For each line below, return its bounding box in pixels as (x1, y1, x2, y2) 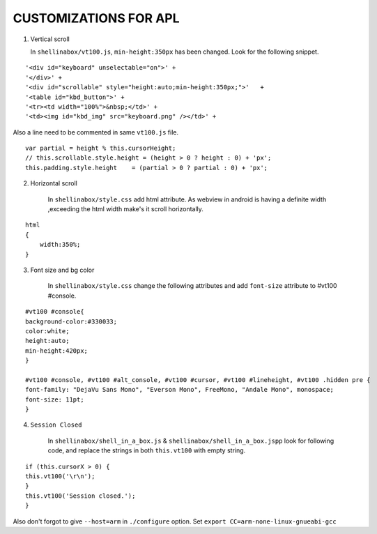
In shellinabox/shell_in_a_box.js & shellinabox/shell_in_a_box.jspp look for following (47, 436, 334, 445)
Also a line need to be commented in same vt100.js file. (13, 128, 179, 136)
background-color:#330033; (25, 317, 118, 326)
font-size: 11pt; (25, 395, 84, 404)
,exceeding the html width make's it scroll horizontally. (47, 205, 203, 213)
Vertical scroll (30, 35, 70, 43)
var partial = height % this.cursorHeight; (25, 144, 176, 153)
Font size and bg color (30, 266, 95, 274)
